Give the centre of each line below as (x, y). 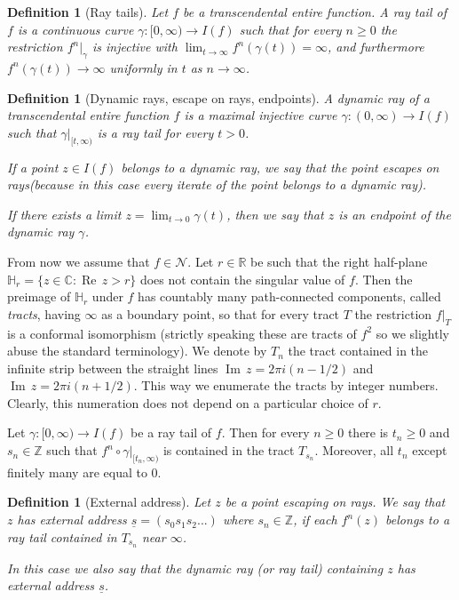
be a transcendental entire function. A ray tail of (315, 12)
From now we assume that (79, 261)
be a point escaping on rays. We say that (335, 502)
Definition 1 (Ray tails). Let (88, 12)
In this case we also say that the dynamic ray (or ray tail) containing (195, 568)
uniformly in (143, 67)
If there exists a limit (64, 214)
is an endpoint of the (395, 214)
